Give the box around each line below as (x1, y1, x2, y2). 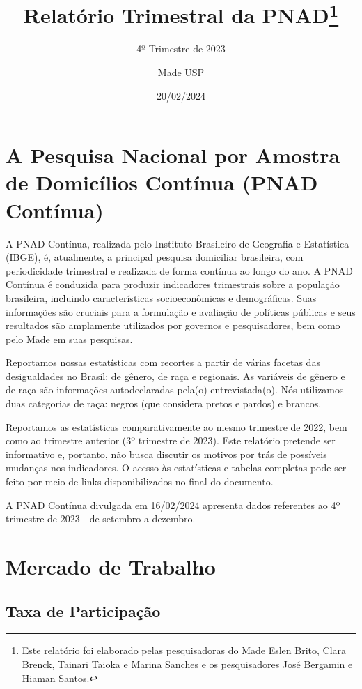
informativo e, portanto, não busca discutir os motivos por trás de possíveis (6, 446, 327, 461)
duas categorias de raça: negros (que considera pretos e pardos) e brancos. (6, 396, 322, 411)
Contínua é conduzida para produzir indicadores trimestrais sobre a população (6, 277, 340, 291)
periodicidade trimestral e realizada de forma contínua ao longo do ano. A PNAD (6, 263, 353, 278)
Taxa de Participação (6, 600, 161, 621)
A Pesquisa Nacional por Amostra (6, 141, 340, 169)
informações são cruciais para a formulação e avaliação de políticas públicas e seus (6, 304, 356, 319)
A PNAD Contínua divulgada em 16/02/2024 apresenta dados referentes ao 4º (6, 497, 340, 512)
